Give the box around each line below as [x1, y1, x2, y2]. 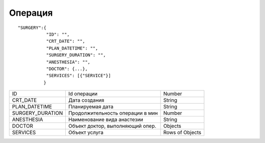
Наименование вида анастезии [68, 116, 143, 123]
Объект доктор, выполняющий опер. [68, 123, 157, 130]
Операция [9, 7, 53, 18]
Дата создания [68, 97, 105, 104]
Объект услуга [68, 129, 104, 136]
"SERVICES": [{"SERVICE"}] [46, 73, 111, 79]
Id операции [68, 90, 98, 97]
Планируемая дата [68, 103, 114, 110]
